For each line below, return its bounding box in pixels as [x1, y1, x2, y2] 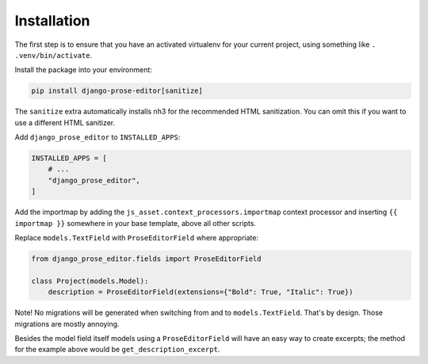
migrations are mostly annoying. [14, 319, 120, 328]
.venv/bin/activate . [14, 50, 93, 59]
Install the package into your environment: [14, 65, 152, 75]
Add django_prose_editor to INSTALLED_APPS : [14, 132, 181, 142]
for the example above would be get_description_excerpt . [14, 345, 220, 354]
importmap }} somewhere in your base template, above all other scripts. [14, 218, 257, 228]
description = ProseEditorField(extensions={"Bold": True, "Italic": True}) [48, 288, 353, 297]
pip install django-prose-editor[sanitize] [31, 86, 204, 95]
